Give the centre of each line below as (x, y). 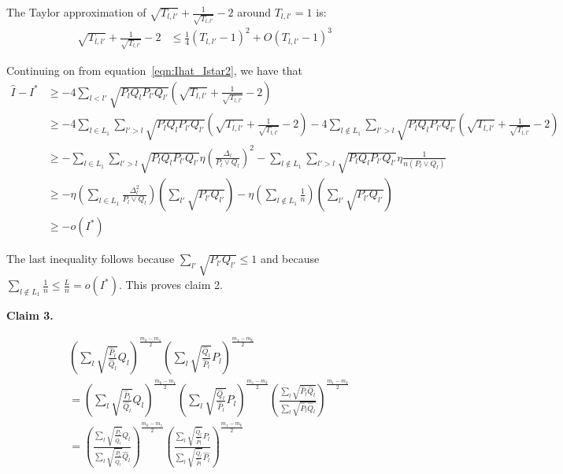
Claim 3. (30, 315)
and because (290, 259)
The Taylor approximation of (76, 12)
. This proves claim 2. (170, 285)
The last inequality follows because (91, 259)
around (254, 12)
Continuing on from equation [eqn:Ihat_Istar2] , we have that (154, 70)
